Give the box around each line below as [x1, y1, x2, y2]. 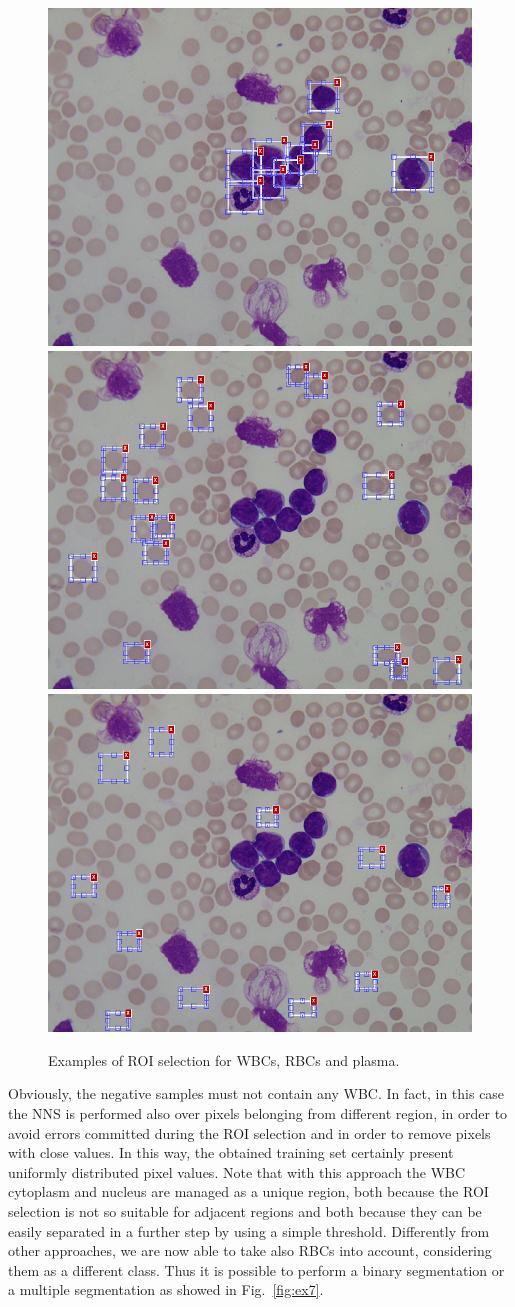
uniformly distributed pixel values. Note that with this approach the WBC [8, 1161, 466, 1182]
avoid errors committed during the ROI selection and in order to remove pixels [8, 1122, 491, 1143]
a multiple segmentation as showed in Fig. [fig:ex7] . [8, 1279, 324, 1300]
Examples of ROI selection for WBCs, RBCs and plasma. [48, 1049, 400, 1070]
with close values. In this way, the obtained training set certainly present [8, 1142, 454, 1163]
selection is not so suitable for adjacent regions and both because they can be [8, 1200, 482, 1221]
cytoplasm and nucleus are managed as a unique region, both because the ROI [8, 1181, 489, 1202]
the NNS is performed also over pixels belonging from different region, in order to [8, 1103, 508, 1123]
